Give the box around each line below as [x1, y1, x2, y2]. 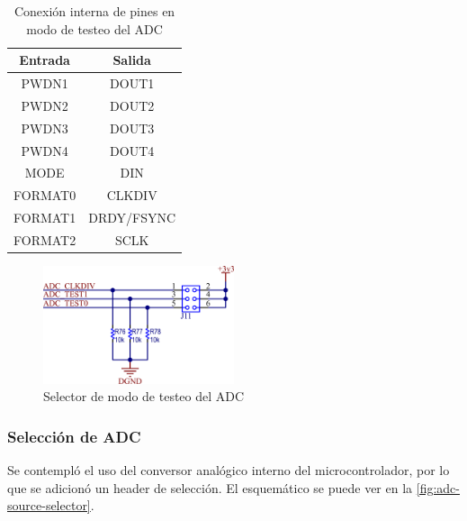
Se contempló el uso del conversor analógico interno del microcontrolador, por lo [7, 461, 450, 480]
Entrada [19, 50, 70, 69]
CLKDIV [106, 186, 157, 205]
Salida [112, 50, 151, 69]
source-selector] [7, 496, 91, 515]
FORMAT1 [13, 208, 76, 227]
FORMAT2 [13, 230, 76, 249]
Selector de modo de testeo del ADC [43, 387, 245, 406]
